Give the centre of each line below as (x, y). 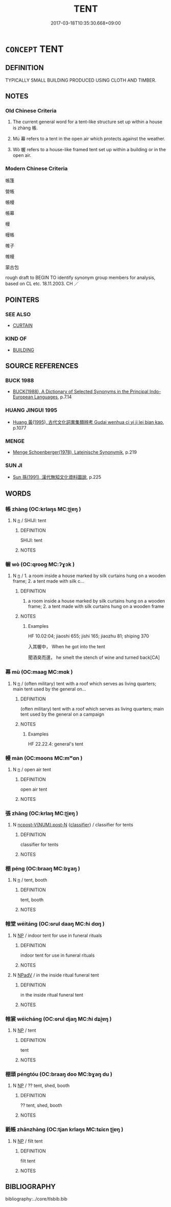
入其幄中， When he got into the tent (67, 647)
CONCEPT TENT (34, 49)
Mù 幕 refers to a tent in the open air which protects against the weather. (89, 139)
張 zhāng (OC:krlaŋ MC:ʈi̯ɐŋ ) (42, 813)
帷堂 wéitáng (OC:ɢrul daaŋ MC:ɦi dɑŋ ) (55, 924)
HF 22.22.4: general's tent (55, 744)
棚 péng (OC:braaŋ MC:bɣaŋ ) (43, 869)
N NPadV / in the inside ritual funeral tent (56, 975)
